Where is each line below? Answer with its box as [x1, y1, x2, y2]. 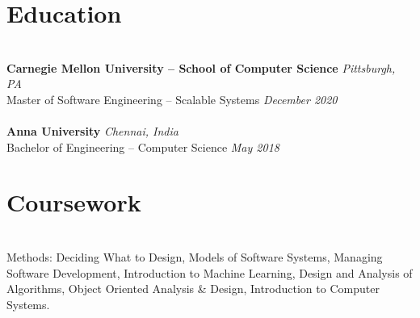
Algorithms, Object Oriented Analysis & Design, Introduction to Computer [6, 280, 380, 297]
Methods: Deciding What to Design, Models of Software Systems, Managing [6, 249, 383, 265]
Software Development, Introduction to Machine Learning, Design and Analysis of [6, 264, 413, 281]
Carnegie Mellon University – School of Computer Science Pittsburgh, [6, 59, 396, 76]
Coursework [6, 186, 141, 219]
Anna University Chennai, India [6, 123, 178, 140]
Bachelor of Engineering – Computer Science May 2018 [6, 138, 279, 155]
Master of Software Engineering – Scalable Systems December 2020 [6, 90, 338, 107]
